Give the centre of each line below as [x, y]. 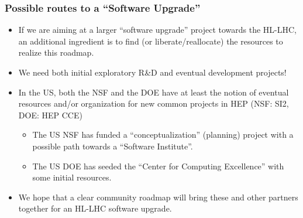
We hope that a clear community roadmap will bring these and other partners [158, 197]
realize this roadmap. [56, 52]
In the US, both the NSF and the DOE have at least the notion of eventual [154, 92]
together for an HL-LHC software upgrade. [95, 208]
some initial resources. [72, 177]
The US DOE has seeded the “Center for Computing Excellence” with [158, 166]
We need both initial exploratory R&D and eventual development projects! [152, 72]
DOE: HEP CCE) [50, 115]
